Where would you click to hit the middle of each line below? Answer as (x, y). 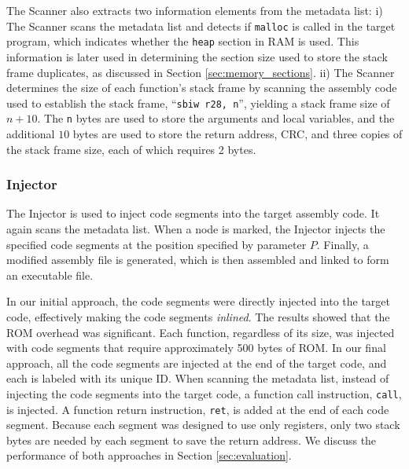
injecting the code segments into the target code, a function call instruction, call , (204, 393)
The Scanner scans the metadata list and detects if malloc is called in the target (201, 26)
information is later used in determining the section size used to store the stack (197, 56)
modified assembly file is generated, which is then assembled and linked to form (198, 260)
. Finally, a (343, 244)
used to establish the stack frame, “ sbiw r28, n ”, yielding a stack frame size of (198, 103)
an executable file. (50, 275)
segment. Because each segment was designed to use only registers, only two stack (203, 425)
